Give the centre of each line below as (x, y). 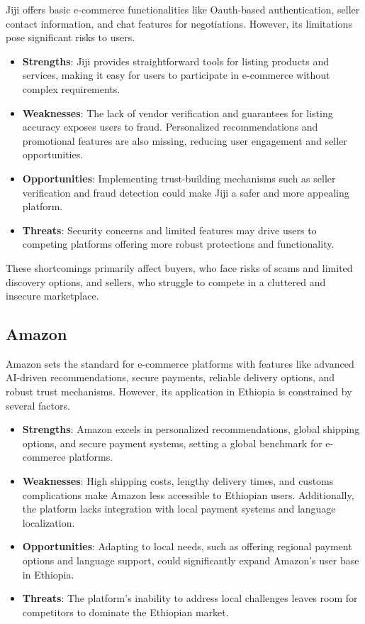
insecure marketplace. (52, 296)
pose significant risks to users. (71, 37)
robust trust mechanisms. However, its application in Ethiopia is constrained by (179, 392)
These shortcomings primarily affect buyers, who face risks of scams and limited (179, 267)
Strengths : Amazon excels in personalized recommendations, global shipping (191, 429)
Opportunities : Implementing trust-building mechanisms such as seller (179, 178)
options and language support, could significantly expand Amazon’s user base (191, 560)
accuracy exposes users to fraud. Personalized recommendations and (170, 127)
